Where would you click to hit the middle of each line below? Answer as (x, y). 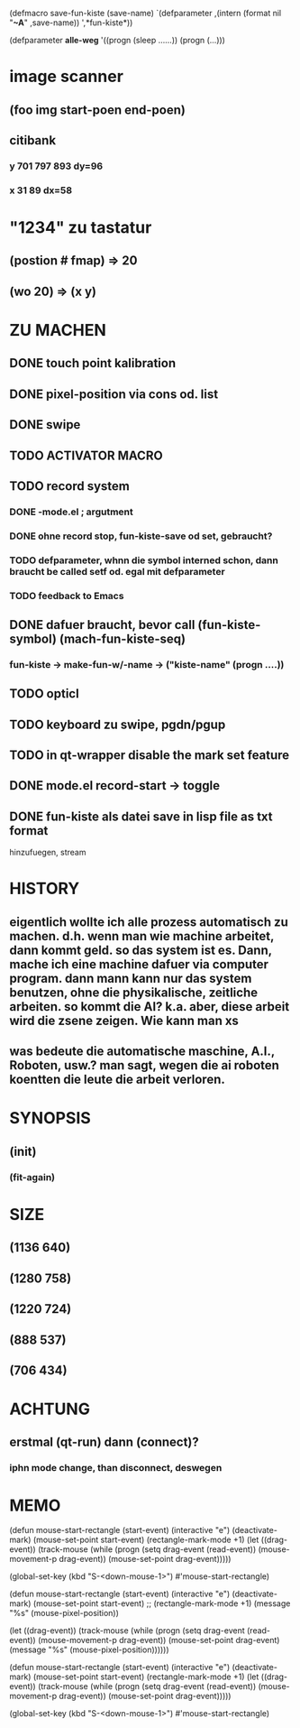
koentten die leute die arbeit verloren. (117, 1080)
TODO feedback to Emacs (67, 596)
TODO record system (70, 486)
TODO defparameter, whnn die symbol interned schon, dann (144, 560)
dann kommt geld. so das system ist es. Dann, (141, 950)
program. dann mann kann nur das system (131, 978)
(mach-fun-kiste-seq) (123, 639)
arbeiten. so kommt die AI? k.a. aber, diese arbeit (150, 1007)
